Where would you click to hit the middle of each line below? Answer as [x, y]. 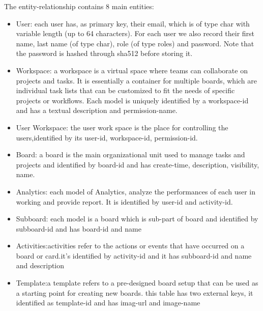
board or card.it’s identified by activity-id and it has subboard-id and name [134, 255]
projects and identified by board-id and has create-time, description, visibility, [138, 164]
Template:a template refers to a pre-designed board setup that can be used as [137, 283]
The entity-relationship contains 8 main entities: [79, 6]
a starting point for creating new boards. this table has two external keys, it [135, 292]
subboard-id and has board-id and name [79, 228]
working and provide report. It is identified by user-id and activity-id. [124, 201]
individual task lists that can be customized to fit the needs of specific [125, 90]
